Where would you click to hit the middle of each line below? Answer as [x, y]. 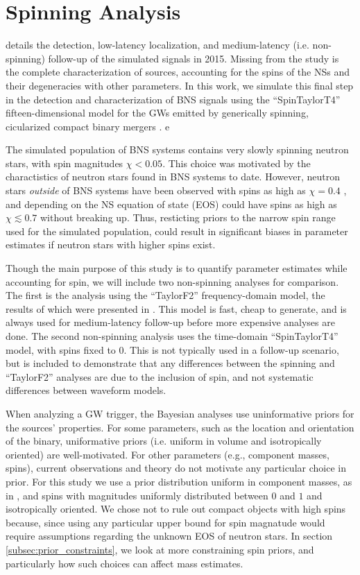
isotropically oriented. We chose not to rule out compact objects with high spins [176, 509]
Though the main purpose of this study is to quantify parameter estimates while [177, 268]
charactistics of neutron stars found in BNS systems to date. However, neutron [173, 177]
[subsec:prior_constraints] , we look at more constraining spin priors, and [160, 549]
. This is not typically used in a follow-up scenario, [231, 349]
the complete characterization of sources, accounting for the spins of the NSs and [178, 72]
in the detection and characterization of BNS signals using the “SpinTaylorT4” [173, 99]
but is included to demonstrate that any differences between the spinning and [170, 363]
